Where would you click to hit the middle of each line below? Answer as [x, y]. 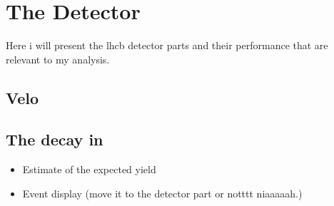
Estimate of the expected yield [89, 169]
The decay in [55, 139]
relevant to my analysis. [58, 59]
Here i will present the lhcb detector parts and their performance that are [167, 45]
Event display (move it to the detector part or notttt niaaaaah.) [162, 193]
